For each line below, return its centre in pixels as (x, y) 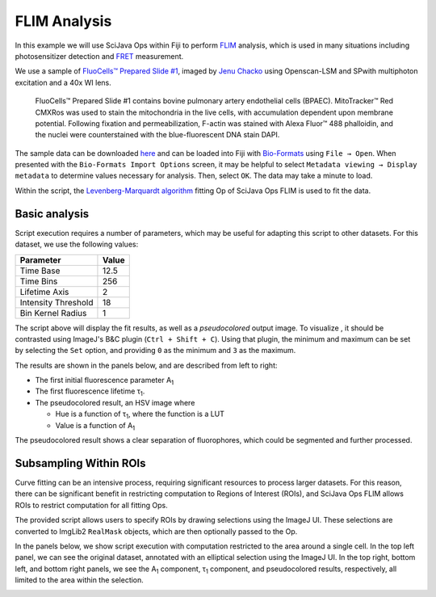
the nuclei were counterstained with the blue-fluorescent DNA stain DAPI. (157, 135)
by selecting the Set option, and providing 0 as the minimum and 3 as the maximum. (155, 351)
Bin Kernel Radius (53, 313)
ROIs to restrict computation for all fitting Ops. (92, 505)
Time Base (40, 271)
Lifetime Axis (44, 292)
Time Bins (39, 281)
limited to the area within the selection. (80, 580)
